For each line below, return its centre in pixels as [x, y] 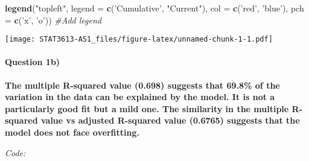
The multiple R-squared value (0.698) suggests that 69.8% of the [142, 85]
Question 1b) [33, 62]
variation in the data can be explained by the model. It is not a [140, 97]
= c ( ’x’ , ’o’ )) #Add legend [53, 20]
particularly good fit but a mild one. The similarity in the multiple [147, 108]
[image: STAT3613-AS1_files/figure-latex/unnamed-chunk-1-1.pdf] [139, 39]
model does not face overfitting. [72, 132]
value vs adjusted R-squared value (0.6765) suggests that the [170, 120]
